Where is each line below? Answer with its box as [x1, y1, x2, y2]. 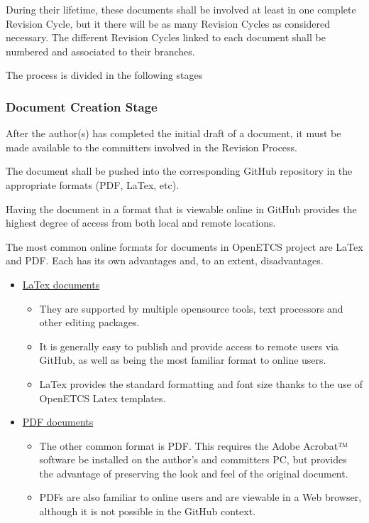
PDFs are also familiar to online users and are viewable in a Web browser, [39, 490, 362, 505]
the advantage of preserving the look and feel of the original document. [39, 465, 348, 480]
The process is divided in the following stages [6, 68, 203, 82]
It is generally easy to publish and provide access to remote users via [39, 338, 339, 353]
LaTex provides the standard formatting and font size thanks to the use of [39, 376, 363, 391]
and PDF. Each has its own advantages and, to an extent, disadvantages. [6, 253, 324, 268]
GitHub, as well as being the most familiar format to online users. [39, 352, 326, 367]
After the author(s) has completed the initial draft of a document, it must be [6, 126, 341, 141]
